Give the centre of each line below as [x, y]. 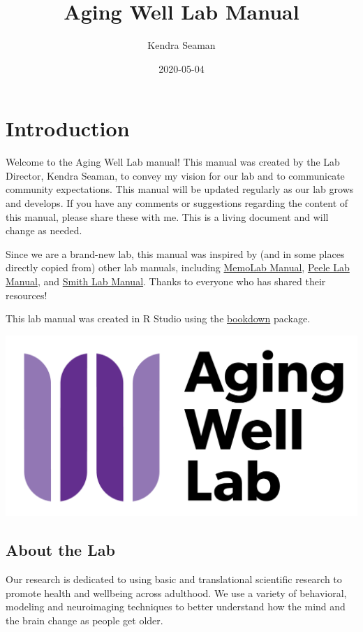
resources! [27, 295]
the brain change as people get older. [84, 620]
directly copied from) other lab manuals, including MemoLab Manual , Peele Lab [178, 267]
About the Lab [60, 550]
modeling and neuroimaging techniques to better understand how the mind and [176, 606]
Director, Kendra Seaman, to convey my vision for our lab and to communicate [175, 175]
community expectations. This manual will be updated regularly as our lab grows [180, 189]
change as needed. [44, 230]
